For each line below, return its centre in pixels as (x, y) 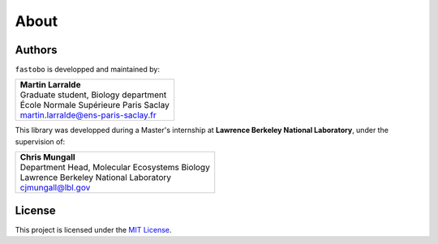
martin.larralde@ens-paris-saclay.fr (88, 115)
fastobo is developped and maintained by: (87, 70)
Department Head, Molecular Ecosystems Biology (115, 168)
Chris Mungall (48, 157)
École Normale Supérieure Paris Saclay (94, 105)
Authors (36, 50)
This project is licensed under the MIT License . (93, 229)
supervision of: (40, 141)
